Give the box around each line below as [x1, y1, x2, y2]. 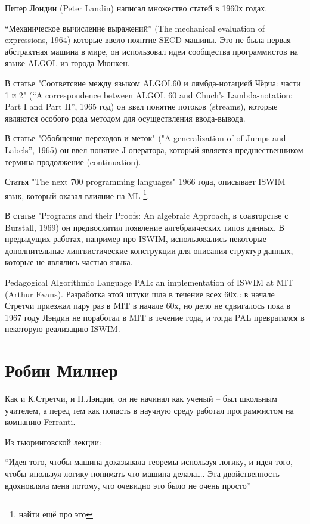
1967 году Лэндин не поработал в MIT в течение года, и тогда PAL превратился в [5, 311, 305, 323]
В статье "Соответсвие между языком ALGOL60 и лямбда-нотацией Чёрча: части [5, 76, 301, 89]
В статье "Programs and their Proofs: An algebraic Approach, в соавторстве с [5, 209, 289, 221]
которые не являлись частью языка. [5, 256, 133, 268]
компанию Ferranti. [5, 416, 76, 428]
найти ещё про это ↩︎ [18, 508, 93, 520]
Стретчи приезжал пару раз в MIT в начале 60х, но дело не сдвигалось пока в [5, 299, 291, 312]
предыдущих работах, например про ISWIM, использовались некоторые [5, 232, 266, 245]
